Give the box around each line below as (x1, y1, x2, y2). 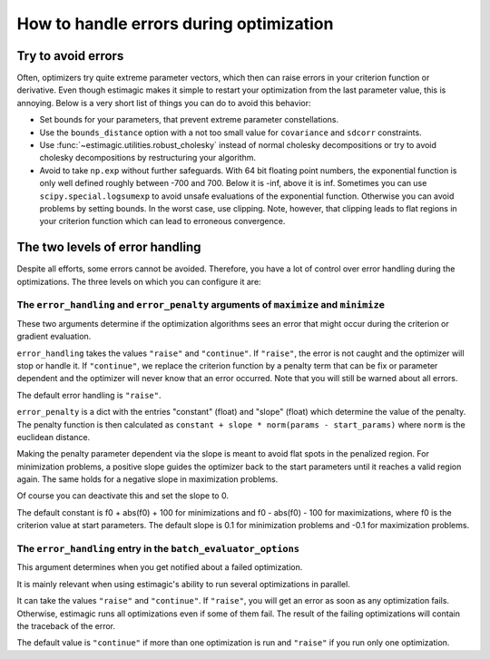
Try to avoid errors (16, 48, 124, 64)
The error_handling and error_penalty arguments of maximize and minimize (16, 299, 386, 311)
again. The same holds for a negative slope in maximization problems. (16, 474, 279, 485)
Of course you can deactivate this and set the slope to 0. (16, 490, 229, 501)
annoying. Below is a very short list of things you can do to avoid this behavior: (16, 97, 311, 108)
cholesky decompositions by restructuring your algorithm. (39, 152, 257, 163)
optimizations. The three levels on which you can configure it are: (16, 276, 262, 287)
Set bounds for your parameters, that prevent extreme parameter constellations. (39, 114, 339, 125)
